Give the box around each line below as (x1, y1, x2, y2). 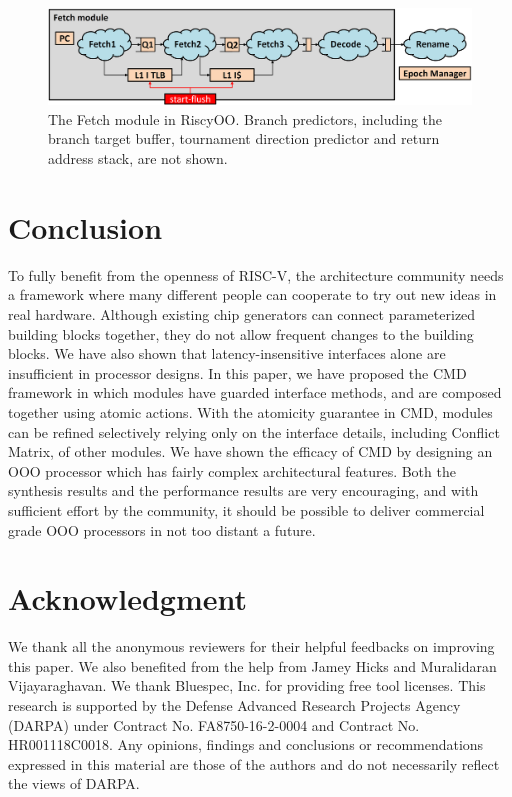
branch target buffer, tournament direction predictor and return (48, 128, 440, 149)
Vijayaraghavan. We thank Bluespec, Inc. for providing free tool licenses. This (8, 675, 486, 696)
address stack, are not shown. (48, 148, 228, 169)
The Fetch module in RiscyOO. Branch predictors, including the (48, 108, 443, 129)
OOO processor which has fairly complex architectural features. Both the (8, 460, 456, 481)
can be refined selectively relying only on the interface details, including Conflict (8, 421, 500, 442)
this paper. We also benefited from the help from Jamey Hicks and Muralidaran (8, 655, 497, 676)
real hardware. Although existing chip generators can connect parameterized (8, 303, 476, 324)
